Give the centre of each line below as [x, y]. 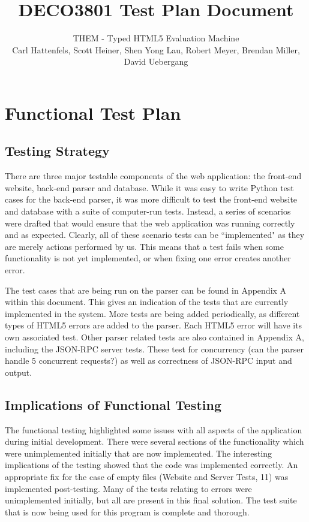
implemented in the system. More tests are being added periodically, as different [152, 313]
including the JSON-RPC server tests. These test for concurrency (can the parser [154, 348]
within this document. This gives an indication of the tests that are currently [147, 302]
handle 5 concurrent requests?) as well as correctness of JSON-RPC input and [148, 360]
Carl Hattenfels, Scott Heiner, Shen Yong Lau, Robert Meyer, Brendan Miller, [156, 49]
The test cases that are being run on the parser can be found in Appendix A [146, 290]
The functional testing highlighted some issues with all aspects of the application [154, 429]
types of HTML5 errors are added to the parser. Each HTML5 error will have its [154, 325]
